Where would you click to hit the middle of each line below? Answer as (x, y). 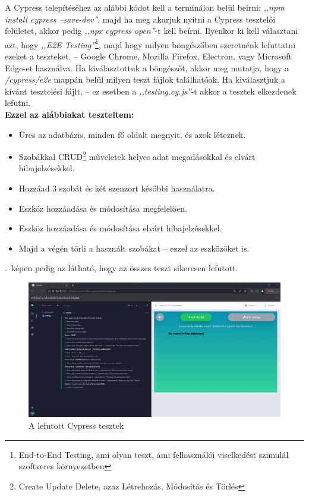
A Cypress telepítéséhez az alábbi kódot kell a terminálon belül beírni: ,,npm (145, 7)
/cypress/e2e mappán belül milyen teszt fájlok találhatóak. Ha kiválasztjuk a (145, 79)
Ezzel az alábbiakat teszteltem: (70, 114)
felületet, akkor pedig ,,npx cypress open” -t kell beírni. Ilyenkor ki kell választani (152, 31)
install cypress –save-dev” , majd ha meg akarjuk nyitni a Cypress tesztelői (140, 19)
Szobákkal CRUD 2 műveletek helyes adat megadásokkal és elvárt (137, 156)
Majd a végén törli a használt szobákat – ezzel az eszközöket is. (134, 248)
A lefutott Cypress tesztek (76, 426)
